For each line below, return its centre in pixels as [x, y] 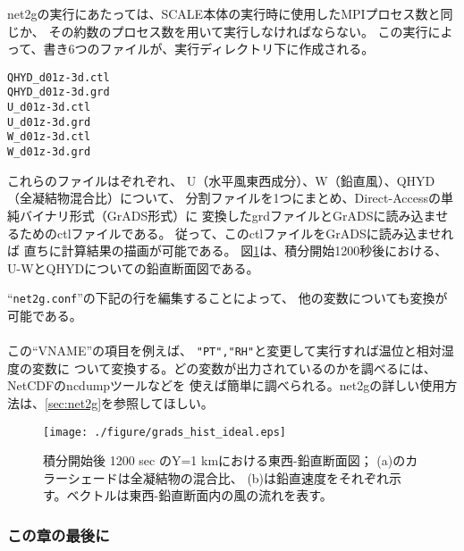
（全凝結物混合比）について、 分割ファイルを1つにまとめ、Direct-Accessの [224, 198]
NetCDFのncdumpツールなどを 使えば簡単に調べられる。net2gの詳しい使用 [226, 385]
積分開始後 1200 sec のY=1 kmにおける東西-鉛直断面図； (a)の [224, 460]
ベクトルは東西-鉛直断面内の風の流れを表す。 [199, 495]
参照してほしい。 [164, 402]
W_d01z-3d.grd [49, 152]
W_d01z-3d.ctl [49, 137]
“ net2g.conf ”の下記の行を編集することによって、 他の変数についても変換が [228, 298]
